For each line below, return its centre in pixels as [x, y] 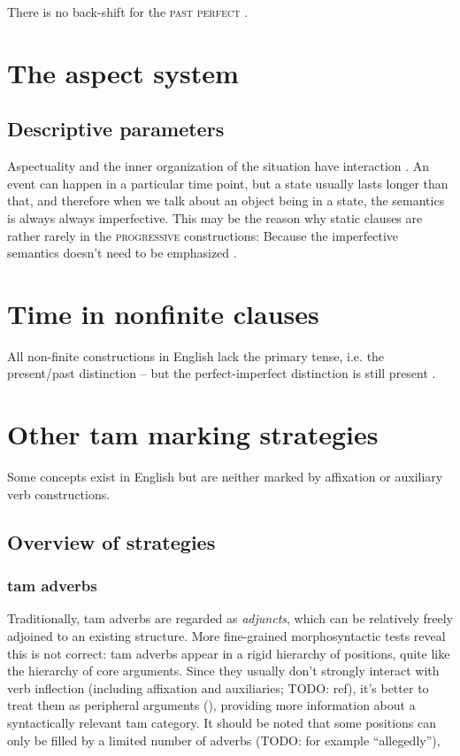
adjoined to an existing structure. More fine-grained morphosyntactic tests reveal [226, 635]
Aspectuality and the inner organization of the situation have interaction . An [218, 166]
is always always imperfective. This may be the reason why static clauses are [215, 217]
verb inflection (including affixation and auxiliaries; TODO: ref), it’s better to [218, 687]
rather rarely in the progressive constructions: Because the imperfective [203, 235]
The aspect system [123, 72]
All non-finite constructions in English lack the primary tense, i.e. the [196, 355]
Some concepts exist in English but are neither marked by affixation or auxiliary [225, 477]
